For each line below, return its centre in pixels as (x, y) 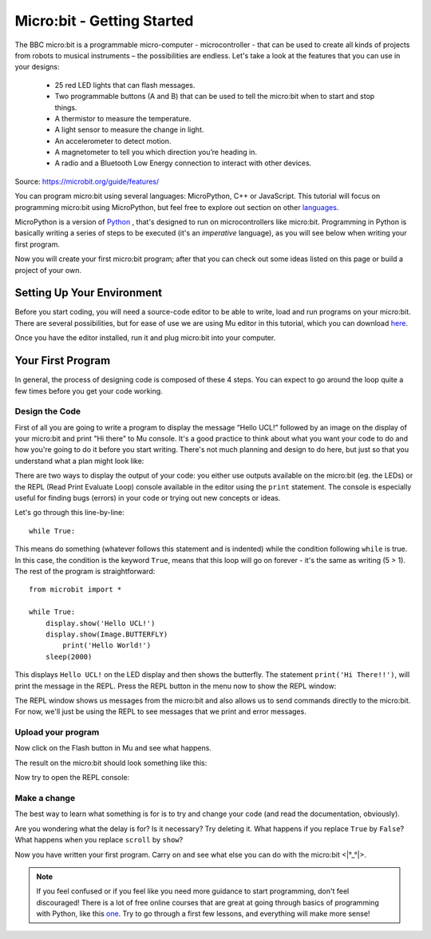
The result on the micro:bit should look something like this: (111, 763)
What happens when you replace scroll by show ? (99, 840)
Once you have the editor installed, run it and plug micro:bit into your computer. (145, 338)
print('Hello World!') (107, 646)
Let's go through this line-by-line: (70, 513)
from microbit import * (75, 590)
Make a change (45, 798)
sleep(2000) (69, 656)
